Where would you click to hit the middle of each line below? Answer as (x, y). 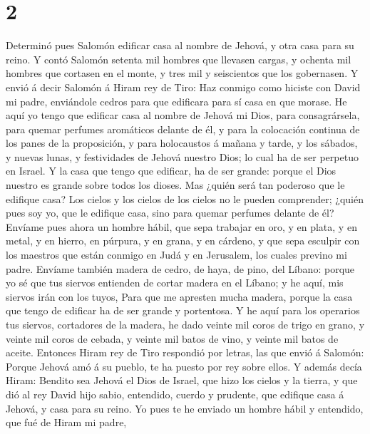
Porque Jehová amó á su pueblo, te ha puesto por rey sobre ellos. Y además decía (184, 366)
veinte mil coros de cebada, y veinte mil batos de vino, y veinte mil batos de (172, 338)
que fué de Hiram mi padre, (66, 422)
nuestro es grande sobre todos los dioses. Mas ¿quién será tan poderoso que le (175, 185)
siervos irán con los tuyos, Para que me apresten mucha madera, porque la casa (179, 296)
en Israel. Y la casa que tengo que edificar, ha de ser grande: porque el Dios (171, 171)
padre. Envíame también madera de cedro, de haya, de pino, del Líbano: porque (180, 268)
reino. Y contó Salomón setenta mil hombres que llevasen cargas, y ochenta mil (179, 59)
